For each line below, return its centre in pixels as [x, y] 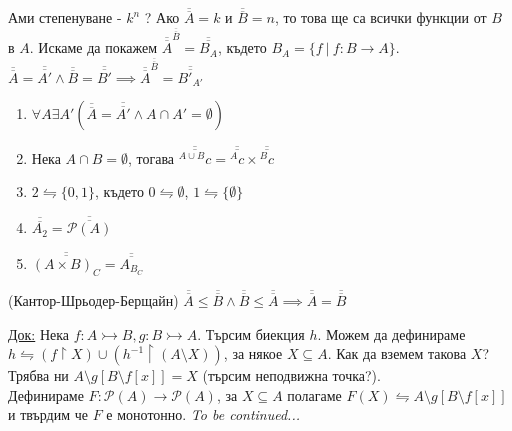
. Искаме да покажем [93, 47]
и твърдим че [48, 414]
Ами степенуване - [65, 17]
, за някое [253, 353]
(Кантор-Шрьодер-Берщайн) [93, 300]
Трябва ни [38, 375]
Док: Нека [39, 333]
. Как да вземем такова [397, 353]
